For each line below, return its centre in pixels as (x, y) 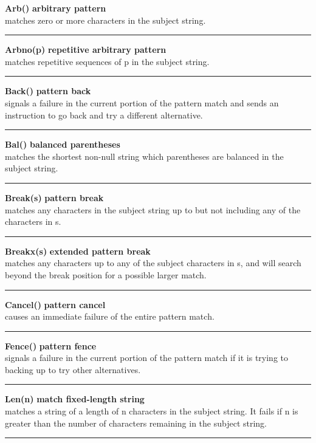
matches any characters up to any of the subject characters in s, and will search (153, 263)
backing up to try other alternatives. (73, 369)
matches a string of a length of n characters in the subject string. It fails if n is (152, 411)
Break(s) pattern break (54, 197)
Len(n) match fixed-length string (75, 399)
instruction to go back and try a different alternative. (104, 115)
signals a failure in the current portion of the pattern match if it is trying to (147, 358)
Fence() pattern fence (51, 345)
